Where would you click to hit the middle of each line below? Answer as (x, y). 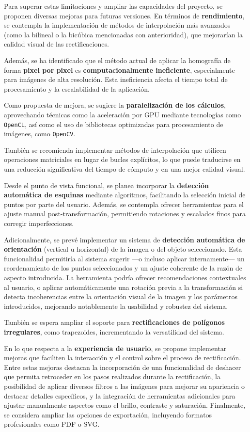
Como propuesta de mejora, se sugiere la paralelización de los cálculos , (115, 105)
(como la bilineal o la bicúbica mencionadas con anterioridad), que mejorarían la (123, 34)
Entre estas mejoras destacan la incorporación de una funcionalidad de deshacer (123, 367)
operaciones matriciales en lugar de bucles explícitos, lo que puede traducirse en (122, 159)
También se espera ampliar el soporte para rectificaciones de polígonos (114, 322)
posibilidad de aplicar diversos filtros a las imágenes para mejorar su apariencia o (125, 386)
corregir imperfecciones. (39, 223)
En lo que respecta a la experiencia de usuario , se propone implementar (115, 348)
